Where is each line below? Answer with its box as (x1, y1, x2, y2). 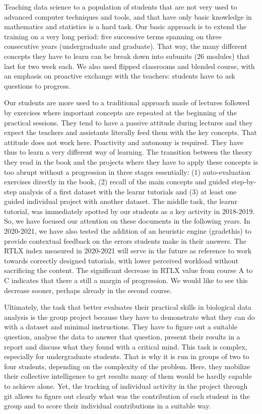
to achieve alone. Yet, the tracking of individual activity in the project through (4, 380, 248, 391)
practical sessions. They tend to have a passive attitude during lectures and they (4, 117, 253, 127)
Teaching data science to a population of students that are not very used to (4, 2, 237, 12)
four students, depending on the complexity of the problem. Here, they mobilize (4, 361, 250, 371)
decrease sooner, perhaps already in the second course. (4, 285, 172, 295)
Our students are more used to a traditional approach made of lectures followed (4, 97, 250, 108)
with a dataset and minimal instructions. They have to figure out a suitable (4, 321, 238, 332)
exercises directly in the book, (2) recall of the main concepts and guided (4, 176, 229, 187)
